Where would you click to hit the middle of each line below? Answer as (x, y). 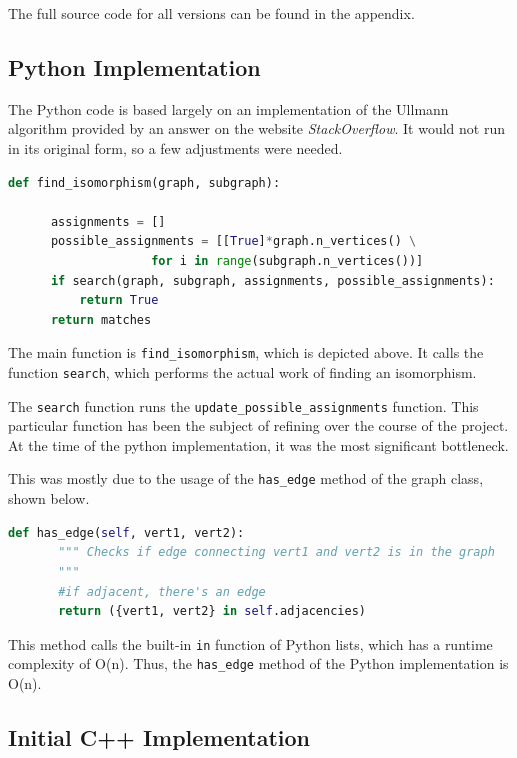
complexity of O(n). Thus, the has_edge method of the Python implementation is (258, 663)
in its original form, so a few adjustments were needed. (175, 147)
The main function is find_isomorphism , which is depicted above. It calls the (246, 352)
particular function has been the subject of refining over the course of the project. (258, 425)
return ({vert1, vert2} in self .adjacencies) (212, 611)
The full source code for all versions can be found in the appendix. (211, 13)
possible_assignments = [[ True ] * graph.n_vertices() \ (233, 241)
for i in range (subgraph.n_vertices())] (287, 260)
